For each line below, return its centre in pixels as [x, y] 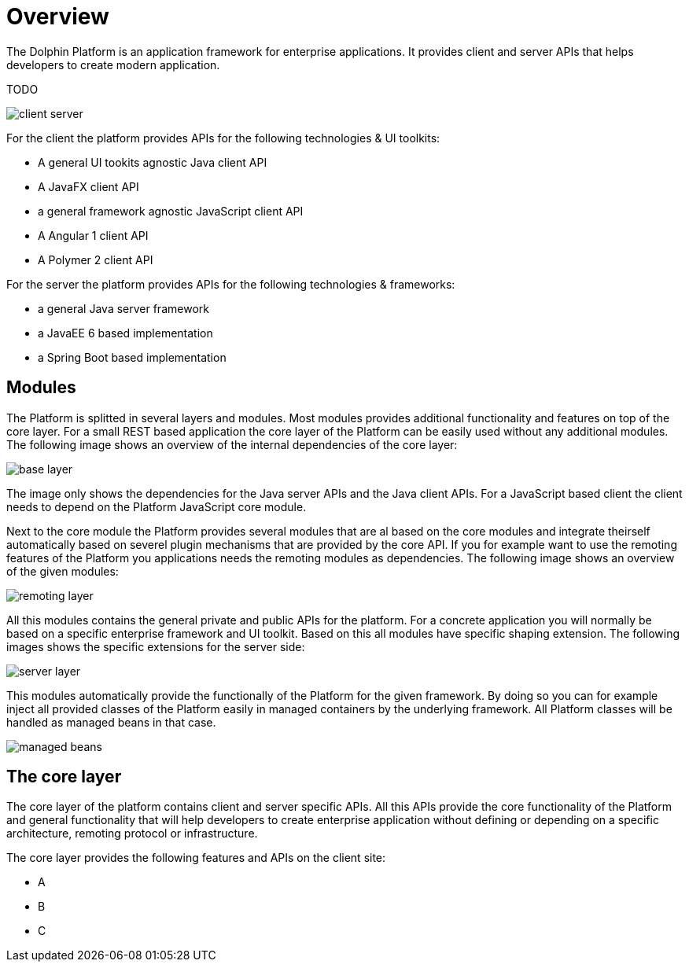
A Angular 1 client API [93, 235]
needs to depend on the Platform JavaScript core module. [157, 506]
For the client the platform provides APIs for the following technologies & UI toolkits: [223, 138]
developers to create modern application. [113, 64]
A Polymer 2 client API [96, 259]
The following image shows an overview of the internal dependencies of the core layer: [232, 444]
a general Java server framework [123, 308]
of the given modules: [63, 571]
